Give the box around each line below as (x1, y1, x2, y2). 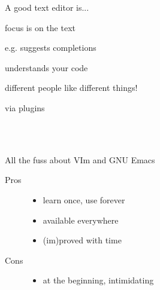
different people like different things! (5, 81, 138, 94)
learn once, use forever (43, 193, 125, 206)
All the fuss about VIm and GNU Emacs (5, 153, 155, 166)
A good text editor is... (5, 1, 89, 13)
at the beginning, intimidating (43, 274, 154, 286)
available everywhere (43, 213, 119, 226)
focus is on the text (5, 21, 76, 33)
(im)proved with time (43, 234, 122, 246)
